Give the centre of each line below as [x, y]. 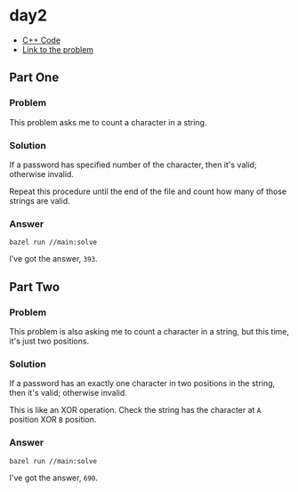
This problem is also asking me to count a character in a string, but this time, [149, 331]
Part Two [35, 287]
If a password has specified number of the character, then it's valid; [133, 165]
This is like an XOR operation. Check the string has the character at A [135, 410]
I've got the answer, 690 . [53, 478]
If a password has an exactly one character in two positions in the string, [142, 383]
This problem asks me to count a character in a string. [108, 122]
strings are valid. [40, 200]
